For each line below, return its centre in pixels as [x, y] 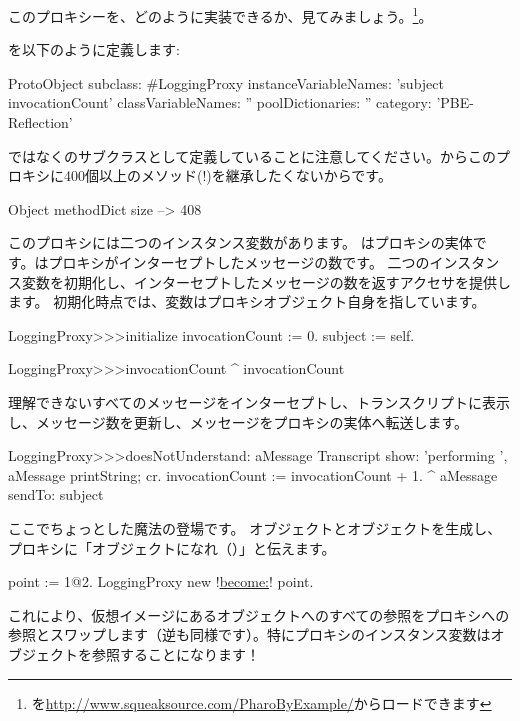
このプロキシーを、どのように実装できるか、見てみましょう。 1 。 [220, 14]
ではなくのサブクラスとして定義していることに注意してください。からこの [252, 155]
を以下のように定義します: [94, 49]
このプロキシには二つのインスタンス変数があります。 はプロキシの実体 [240, 242]
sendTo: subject [56, 494]
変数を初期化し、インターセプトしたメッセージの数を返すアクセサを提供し [266, 281]
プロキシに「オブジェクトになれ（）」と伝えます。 [172, 547]
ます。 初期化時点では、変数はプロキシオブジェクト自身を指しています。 [247, 301]
